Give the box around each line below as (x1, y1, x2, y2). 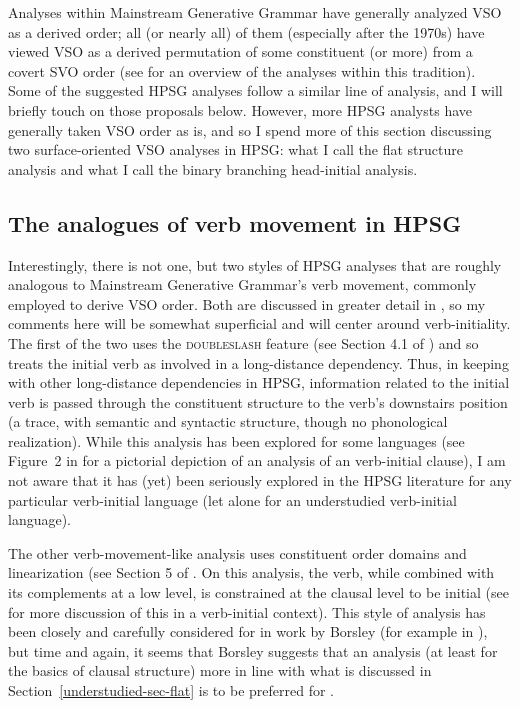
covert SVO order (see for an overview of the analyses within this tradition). (8, 60, 476, 81)
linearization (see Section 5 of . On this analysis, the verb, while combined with (8, 562, 495, 583)
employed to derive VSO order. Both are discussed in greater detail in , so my (8, 293, 486, 314)
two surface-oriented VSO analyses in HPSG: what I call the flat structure (8, 139, 463, 160)
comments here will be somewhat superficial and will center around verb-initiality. (8, 313, 511, 334)
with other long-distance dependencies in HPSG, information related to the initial (8, 372, 510, 393)
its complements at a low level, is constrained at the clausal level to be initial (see (8, 582, 509, 603)
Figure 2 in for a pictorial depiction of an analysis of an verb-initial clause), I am (8, 450, 506, 471)
